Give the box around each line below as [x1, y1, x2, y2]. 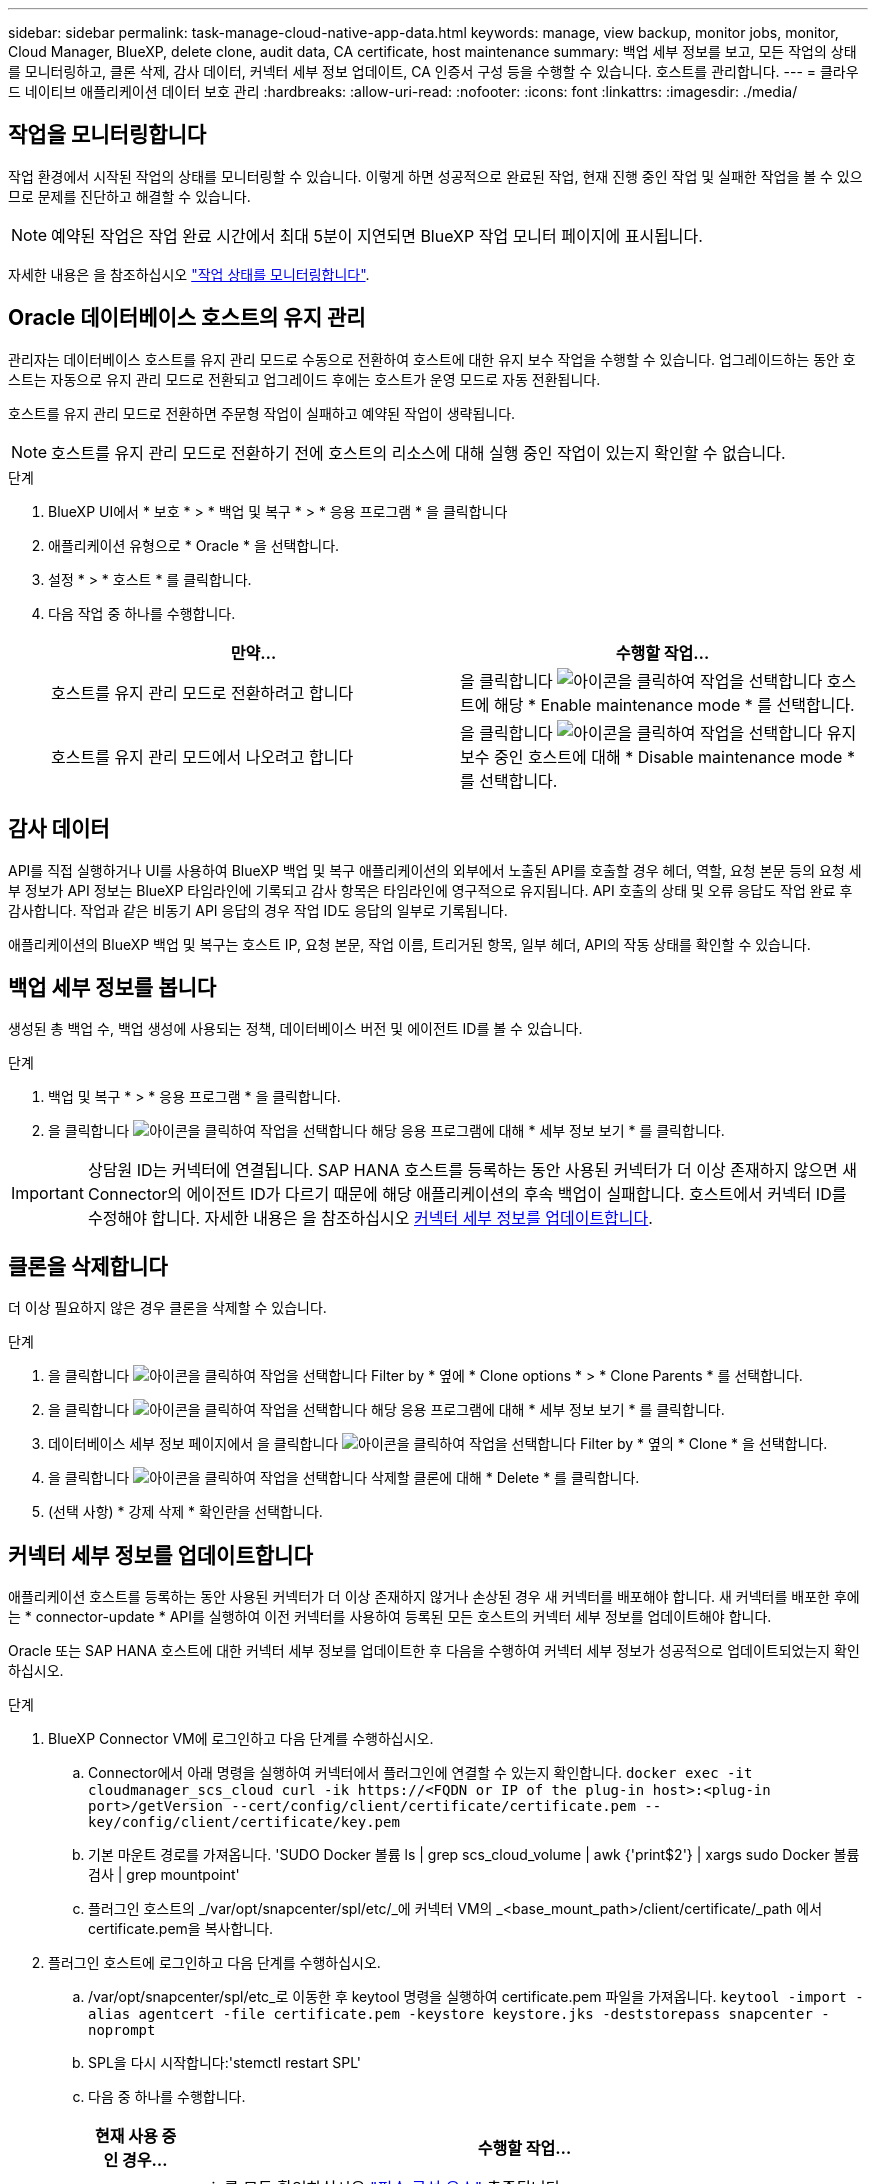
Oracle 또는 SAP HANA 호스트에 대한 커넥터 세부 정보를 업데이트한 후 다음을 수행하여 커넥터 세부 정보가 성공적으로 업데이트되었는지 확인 [8, 1642, 860, 1660]
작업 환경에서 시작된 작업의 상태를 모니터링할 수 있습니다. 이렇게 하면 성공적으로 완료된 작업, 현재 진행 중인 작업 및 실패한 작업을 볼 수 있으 [8, 167, 863, 185]
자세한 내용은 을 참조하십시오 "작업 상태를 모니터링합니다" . [8, 265, 370, 283]
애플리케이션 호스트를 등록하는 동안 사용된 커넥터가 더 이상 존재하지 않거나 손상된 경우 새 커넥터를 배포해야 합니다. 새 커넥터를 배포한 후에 [8, 1588, 860, 1606]
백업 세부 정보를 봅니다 [8, 974, 217, 1000]
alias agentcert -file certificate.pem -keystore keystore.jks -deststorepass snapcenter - [88, 2006, 830, 2023]
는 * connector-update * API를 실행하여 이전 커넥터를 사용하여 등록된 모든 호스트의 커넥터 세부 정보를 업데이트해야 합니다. [8, 1608, 772, 1626]
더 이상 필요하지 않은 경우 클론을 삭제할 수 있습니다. [8, 1299, 327, 1317]
